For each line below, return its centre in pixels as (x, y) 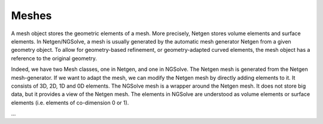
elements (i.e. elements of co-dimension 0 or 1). (70, 103)
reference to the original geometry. (54, 58)
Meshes (31, 15)
